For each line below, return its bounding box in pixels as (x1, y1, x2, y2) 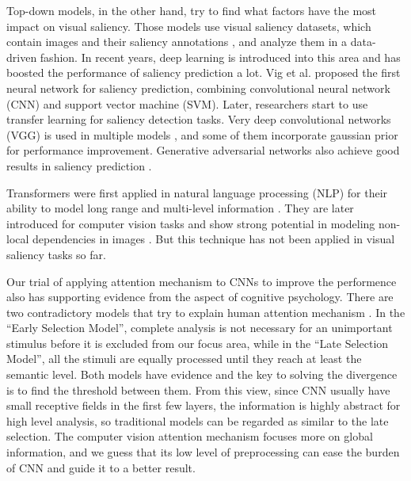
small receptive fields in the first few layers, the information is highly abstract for (6, 397, 401, 414)
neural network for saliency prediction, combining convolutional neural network (6, 79, 390, 96)
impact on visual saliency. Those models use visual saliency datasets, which (6, 17, 371, 34)
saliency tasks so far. (6, 246, 106, 262)
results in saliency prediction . (6, 157, 152, 174)
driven (6, 48, 37, 65)
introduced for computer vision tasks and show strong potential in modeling (6, 215, 375, 231)
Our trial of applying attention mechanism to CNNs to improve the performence (6, 273, 397, 289)
